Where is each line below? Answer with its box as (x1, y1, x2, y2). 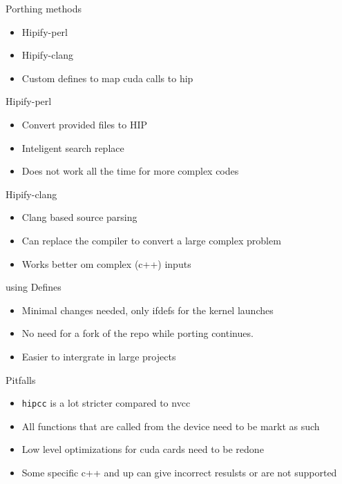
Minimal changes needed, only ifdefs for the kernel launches (21, 302, 274, 317)
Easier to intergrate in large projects (21, 349, 176, 363)
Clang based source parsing (21, 210, 137, 224)
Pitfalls (6, 372, 36, 387)
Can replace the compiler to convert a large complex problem (21, 233, 281, 247)
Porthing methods (6, 1, 82, 15)
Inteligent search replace (21, 140, 124, 155)
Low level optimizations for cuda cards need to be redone (21, 442, 264, 456)
